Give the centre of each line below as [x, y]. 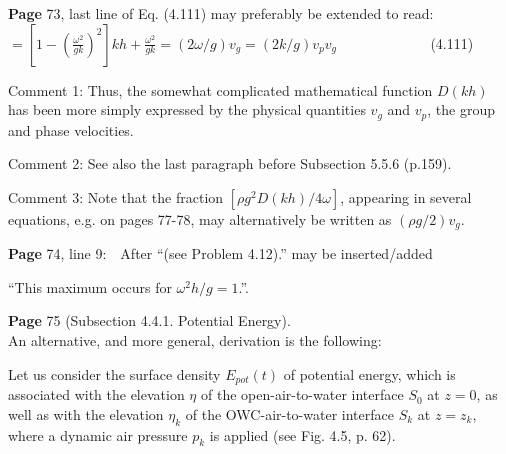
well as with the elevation [86, 413]
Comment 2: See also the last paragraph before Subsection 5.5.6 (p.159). [230, 163]
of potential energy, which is [369, 373]
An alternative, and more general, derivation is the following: [195, 340]
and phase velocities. [71, 129]
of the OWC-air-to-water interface [289, 413]
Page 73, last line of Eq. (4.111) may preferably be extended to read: [221, 13]
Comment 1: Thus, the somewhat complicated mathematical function [220, 89]
